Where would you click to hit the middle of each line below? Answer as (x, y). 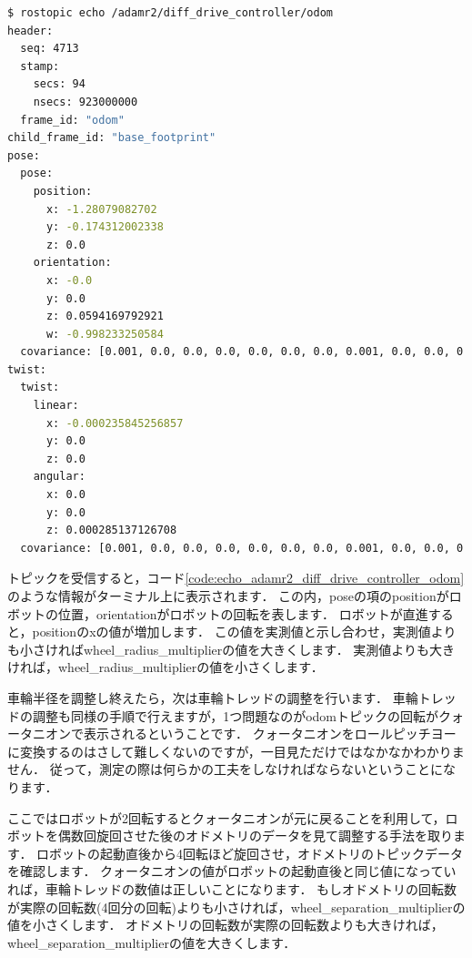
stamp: (40, 66)
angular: (59, 477)
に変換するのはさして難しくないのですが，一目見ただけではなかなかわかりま (236, 751)
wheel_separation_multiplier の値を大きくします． (152, 942)
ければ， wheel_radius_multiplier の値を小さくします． (166, 667)
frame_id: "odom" (72, 120)
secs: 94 (59, 84)
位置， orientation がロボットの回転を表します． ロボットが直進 (243, 613)
